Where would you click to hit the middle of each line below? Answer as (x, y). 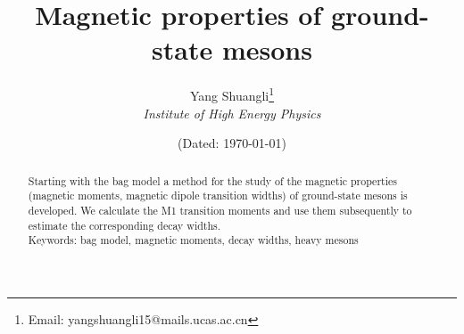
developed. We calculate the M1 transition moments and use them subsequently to (220, 210)
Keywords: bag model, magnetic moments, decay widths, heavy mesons (193, 240)
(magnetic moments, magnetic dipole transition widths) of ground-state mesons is (218, 196)
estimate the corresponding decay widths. (124, 225)
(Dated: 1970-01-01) (232, 143)
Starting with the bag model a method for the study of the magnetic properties (212, 180)
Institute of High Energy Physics (232, 113)
